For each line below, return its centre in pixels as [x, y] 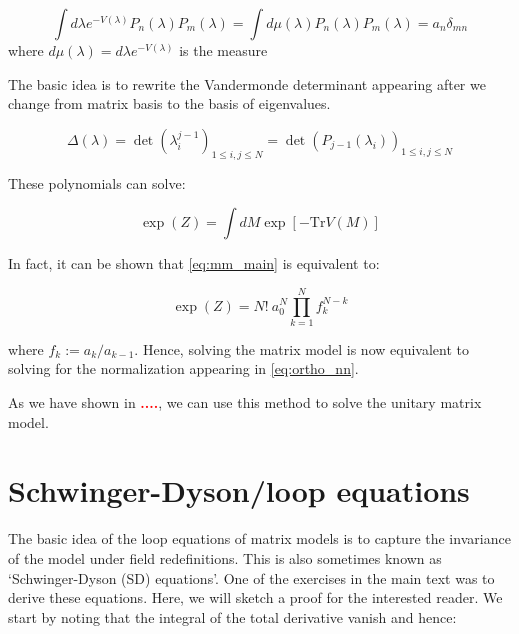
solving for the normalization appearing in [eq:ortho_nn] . [183, 368]
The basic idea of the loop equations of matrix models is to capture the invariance [259, 538]
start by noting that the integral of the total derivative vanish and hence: [232, 616]
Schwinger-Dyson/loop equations [239, 490]
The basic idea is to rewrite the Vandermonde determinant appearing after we [247, 83]
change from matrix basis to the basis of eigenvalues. [169, 103]
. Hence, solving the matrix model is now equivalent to [301, 348]
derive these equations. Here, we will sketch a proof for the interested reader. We [255, 597]
